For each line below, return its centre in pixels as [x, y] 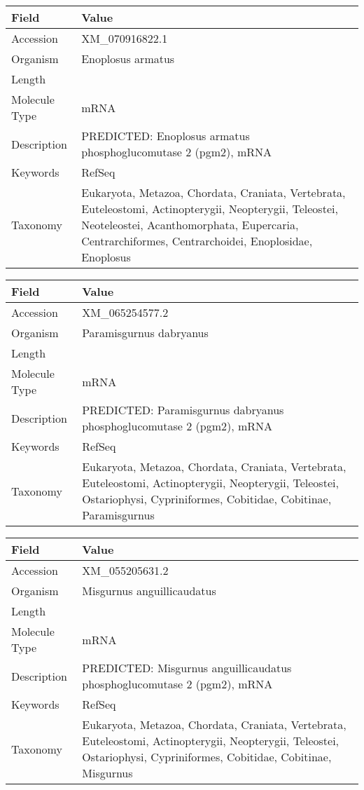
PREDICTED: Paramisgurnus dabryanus [183, 410]
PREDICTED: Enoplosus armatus [166, 136]
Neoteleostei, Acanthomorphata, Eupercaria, [190, 225]
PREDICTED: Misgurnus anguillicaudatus [187, 668]
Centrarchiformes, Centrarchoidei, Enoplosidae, [197, 241]
